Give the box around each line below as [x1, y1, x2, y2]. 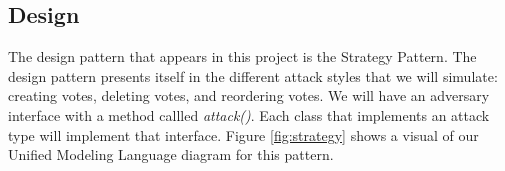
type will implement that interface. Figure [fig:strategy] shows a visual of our [8, 124, 479, 145]
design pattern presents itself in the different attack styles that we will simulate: [8, 65, 498, 86]
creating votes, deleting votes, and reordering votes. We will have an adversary [8, 85, 490, 106]
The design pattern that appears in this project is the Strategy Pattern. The [8, 46, 477, 67]
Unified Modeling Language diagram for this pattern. [8, 144, 334, 165]
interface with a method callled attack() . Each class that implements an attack [8, 104, 490, 125]
